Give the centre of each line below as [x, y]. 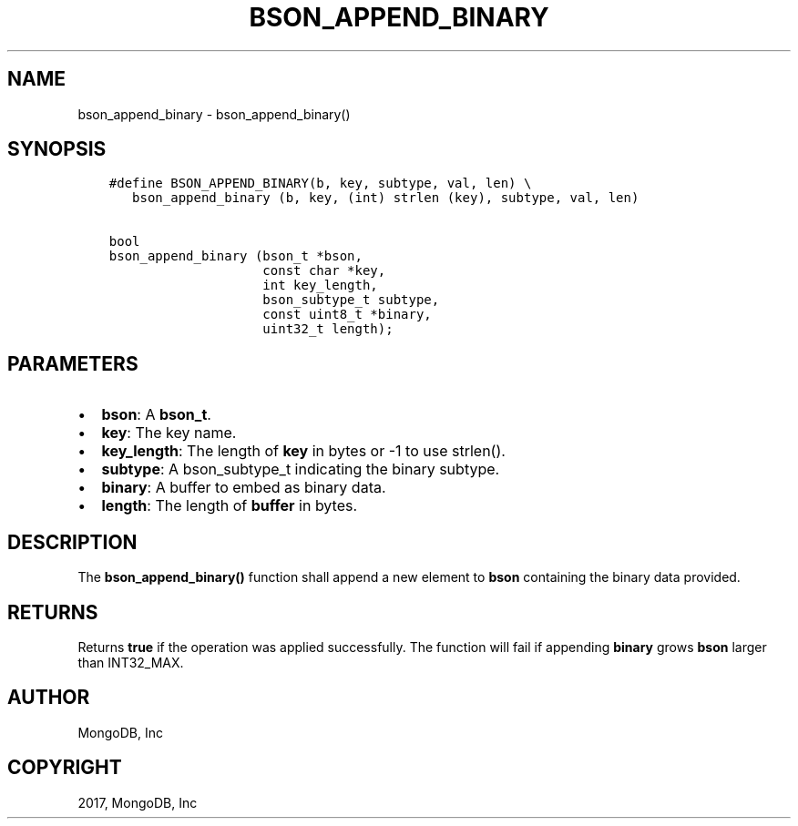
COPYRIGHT [65, 768]
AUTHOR [49, 698]
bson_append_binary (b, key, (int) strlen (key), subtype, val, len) [386, 198]
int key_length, [320, 286]
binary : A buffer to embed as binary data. [244, 488]
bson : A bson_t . [156, 415]
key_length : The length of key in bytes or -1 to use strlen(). [303, 451]
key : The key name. [169, 433]
